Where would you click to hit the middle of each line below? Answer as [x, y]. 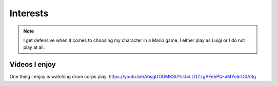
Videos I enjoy [33, 64]
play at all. [34, 47]
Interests [29, 13]
